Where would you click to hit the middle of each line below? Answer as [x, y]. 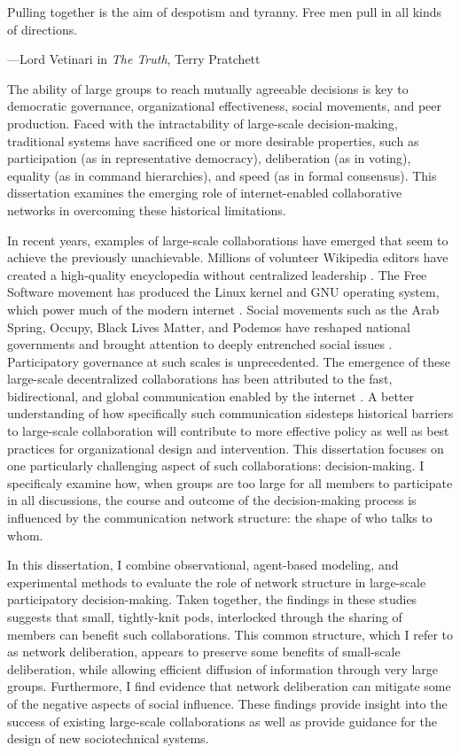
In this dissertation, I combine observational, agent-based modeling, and [203, 565]
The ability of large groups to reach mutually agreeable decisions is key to [208, 88]
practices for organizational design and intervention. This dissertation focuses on [226, 448]
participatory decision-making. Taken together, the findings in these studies [212, 599]
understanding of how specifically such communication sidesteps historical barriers [230, 413]
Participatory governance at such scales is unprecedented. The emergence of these [229, 361]
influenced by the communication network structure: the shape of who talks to [220, 518]
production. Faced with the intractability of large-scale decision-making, [203, 123]
